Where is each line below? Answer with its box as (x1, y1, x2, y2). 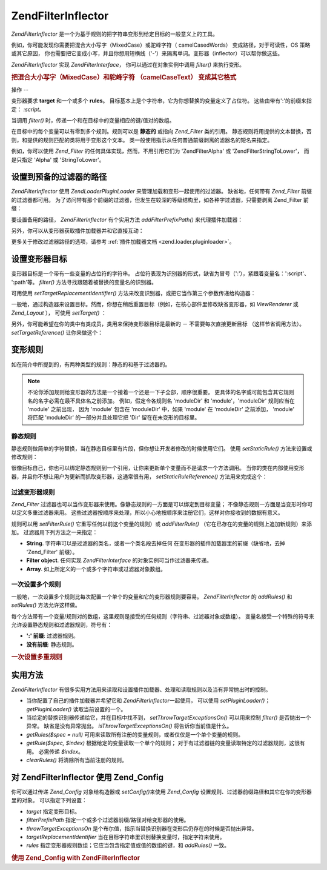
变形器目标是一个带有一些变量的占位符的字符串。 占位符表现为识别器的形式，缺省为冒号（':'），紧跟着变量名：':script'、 (11, 270, 310, 277)
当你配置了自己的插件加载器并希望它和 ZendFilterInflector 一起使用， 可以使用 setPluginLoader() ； (26, 697, 271, 704)
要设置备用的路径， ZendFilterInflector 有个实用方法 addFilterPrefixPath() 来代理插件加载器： (11, 216, 243, 223)
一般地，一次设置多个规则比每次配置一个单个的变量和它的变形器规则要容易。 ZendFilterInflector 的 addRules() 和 (11, 593, 292, 600)
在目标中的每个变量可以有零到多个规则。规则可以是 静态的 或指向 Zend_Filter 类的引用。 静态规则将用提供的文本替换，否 (11, 128, 312, 135)
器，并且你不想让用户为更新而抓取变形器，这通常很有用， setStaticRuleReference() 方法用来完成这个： (11, 473, 268, 480)
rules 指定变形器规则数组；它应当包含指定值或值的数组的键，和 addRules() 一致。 (26, 842, 230, 849)
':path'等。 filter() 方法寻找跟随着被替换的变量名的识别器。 (11, 278, 157, 286)
